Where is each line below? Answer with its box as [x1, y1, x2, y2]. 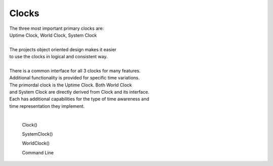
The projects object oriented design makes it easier [9, 46, 117, 53]
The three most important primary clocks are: [9, 25, 104, 31]
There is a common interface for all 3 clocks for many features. [9, 67, 141, 73]
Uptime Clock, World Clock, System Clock [9, 32, 97, 38]
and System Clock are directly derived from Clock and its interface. [9, 89, 150, 95]
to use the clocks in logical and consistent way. [9, 54, 108, 60]
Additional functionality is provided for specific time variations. [9, 75, 140, 81]
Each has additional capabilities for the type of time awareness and [9, 96, 149, 102]
